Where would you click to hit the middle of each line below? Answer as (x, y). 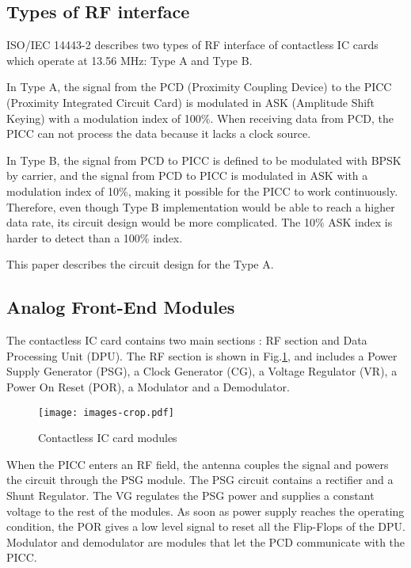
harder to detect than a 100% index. (95, 237)
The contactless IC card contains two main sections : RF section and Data (187, 340)
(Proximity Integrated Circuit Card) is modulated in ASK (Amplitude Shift (190, 102)
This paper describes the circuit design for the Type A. (140, 264)
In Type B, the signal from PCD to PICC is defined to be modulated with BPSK (204, 160)
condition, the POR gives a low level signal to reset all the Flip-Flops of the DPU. (206, 526)
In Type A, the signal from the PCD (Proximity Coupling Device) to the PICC (199, 87)
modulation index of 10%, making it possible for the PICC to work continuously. (202, 191)
